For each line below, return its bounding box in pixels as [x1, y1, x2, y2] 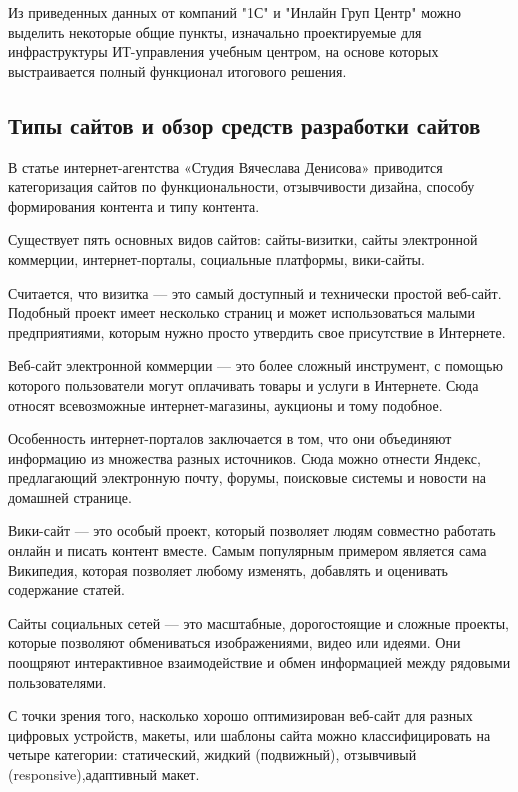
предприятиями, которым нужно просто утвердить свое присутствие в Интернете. [8, 321, 506, 342]
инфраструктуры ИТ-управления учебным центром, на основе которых [8, 41, 439, 62]
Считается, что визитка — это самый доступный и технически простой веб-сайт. [8, 282, 502, 303]
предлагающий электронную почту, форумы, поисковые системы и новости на [8, 467, 486, 488]
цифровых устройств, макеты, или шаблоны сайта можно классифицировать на [8, 724, 491, 745]
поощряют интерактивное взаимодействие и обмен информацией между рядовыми [8, 652, 511, 673]
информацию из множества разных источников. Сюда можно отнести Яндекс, [8, 447, 481, 468]
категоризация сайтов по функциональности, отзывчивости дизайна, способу [8, 176, 475, 197]
